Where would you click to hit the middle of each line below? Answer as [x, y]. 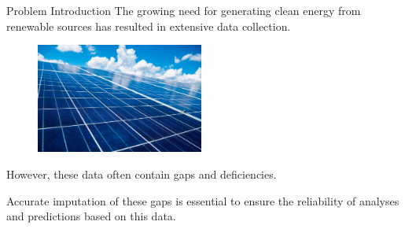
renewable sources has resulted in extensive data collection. [149, 26]
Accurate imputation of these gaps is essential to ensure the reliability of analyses [203, 200]
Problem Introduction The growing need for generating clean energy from [184, 10]
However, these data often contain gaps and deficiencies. [142, 174]
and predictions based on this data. [91, 216]
